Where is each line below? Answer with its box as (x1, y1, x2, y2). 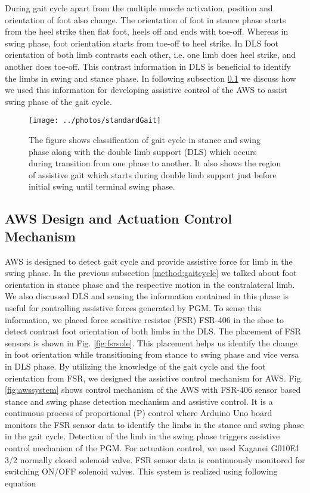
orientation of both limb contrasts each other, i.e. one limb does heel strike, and (5, 48, 296, 61)
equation (5, 476, 36, 489)
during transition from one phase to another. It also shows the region (29, 157, 281, 169)
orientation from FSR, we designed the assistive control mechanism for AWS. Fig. (5, 371, 303, 384)
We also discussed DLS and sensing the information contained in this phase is (5, 290, 289, 302)
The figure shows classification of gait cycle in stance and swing (29, 134, 261, 145)
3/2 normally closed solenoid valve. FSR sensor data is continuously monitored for (5, 453, 305, 466)
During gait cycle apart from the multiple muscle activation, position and (5, 2, 273, 14)
